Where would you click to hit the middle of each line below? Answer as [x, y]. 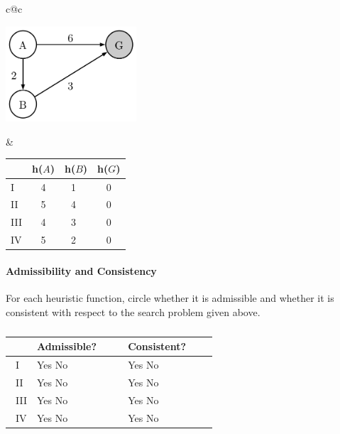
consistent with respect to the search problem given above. [133, 311]
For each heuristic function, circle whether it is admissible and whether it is [170, 297]
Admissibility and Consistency [81, 270]
